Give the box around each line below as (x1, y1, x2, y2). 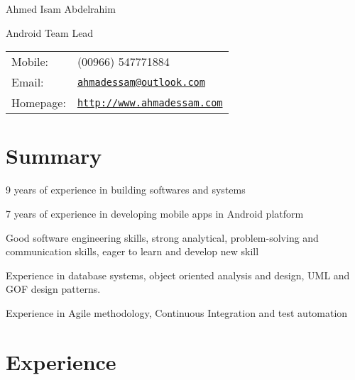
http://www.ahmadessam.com (77, 96, 223, 108)
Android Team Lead (6, 25, 94, 40)
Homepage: (11, 94, 66, 111)
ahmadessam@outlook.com (77, 76, 205, 88)
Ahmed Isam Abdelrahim (6, 1, 116, 16)
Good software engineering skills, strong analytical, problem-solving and (6, 230, 319, 245)
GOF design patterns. (6, 281, 101, 296)
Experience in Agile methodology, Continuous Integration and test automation (6, 305, 348, 320)
